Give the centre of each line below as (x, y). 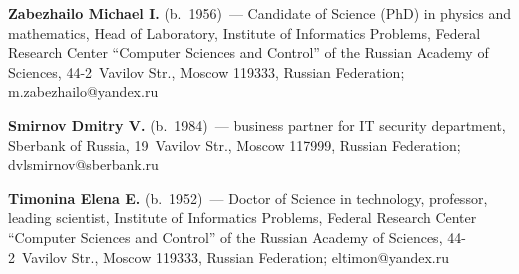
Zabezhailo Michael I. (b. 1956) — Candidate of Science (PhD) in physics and (260, 13)
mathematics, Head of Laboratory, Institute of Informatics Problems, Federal (244, 32)
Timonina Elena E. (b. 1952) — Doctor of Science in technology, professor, (248, 197)
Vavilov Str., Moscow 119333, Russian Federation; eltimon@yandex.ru (235, 256)
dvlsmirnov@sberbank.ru (83, 164)
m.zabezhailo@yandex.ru (83, 91)
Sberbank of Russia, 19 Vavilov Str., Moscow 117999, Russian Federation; (234, 144)
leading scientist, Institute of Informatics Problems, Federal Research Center (242, 217)
